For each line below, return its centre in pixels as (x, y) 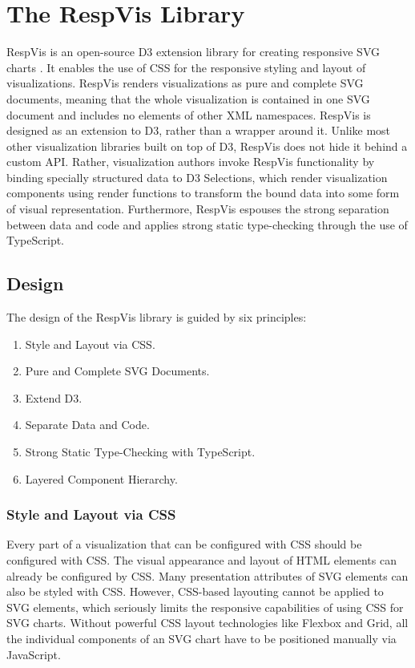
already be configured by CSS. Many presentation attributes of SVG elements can (207, 575)
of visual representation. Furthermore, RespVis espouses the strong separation (198, 209)
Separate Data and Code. (87, 425)
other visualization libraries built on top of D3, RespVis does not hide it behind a (207, 146)
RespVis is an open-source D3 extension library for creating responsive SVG (193, 52)
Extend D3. (54, 397)
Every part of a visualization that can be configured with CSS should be (184, 544)
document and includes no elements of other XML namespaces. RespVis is (189, 114)
